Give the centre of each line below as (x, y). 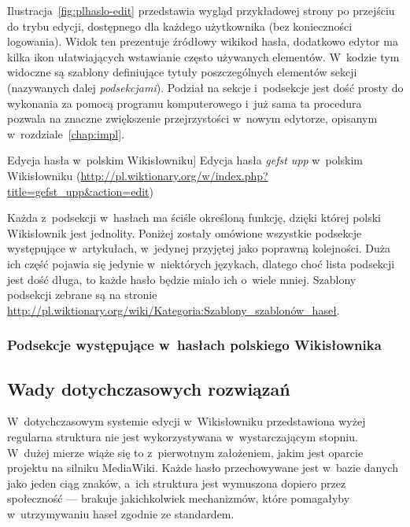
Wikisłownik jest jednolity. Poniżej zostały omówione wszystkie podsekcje (185, 232)
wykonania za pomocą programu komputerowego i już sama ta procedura (185, 103)
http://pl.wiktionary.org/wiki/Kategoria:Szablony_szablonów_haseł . (174, 310)
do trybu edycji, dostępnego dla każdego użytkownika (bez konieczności (180, 26)
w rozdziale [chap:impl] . (66, 133)
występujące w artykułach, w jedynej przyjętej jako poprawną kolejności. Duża (199, 248)
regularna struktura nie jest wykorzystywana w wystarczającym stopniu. (183, 436)
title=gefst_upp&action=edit (78, 191)
